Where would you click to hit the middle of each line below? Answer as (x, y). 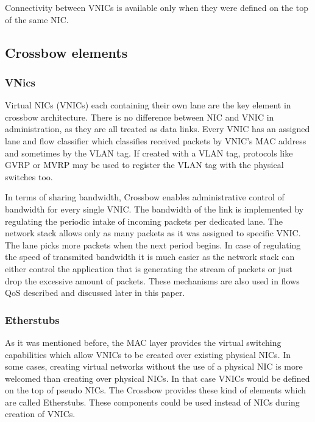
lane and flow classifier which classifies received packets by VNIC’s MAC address (156, 140)
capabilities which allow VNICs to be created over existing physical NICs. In (148, 354)
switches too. (29, 176)
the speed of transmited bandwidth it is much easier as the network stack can (150, 257)
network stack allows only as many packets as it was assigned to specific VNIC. (153, 233)
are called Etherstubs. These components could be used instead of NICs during (152, 402)
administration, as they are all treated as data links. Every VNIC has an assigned (157, 129)
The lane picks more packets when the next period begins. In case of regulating (153, 244)
